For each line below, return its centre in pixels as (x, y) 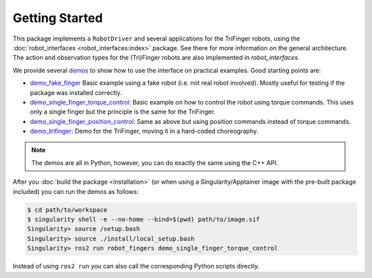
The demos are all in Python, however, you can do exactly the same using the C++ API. (155, 162)
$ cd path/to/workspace (68, 210)
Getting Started (58, 18)
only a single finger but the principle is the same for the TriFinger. (123, 112)
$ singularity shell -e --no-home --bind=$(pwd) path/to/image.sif (144, 219)
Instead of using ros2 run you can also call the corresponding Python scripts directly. (136, 266)
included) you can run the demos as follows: (76, 191)
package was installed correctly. (76, 92)
